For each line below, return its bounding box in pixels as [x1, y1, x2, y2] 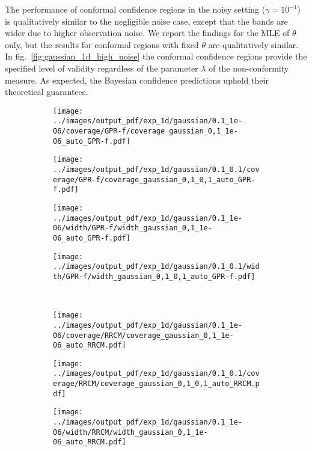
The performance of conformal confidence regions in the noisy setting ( [5, 3, 266, 15]
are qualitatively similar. [208, 38, 299, 51]
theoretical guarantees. [5, 85, 88, 98]
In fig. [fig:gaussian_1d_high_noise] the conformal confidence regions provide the [5, 50, 307, 63]
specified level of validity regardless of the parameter [5, 61, 198, 74]
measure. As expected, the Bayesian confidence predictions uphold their [5, 73, 269, 86]
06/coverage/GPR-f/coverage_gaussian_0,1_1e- [53, 127, 238, 136]
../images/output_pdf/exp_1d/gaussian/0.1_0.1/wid [53, 262, 260, 271]
